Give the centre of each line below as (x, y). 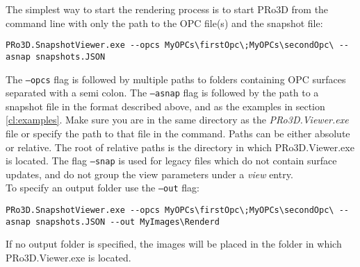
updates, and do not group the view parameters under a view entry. (149, 174)
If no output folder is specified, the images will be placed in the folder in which (174, 244)
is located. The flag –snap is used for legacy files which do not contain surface (171, 161)
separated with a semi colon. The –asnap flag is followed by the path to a (162, 93)
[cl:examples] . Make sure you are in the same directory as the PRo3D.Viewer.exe (177, 120)
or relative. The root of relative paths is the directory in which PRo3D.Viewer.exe (180, 147)
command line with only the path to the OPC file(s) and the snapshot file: (164, 23)
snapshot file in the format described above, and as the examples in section (165, 106)
